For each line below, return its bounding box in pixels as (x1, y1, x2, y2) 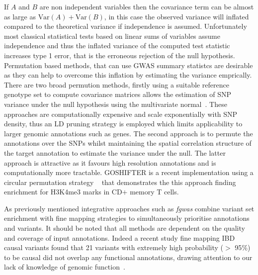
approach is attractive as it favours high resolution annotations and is (4, 157, 216, 168)
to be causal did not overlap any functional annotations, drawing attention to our (4, 252, 253, 262)
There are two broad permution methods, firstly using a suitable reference (4, 79, 229, 90)
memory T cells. (130, 186, 179, 197)
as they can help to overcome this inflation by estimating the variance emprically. (4, 70, 252, 80)
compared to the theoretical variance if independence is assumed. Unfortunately (4, 21, 247, 31)
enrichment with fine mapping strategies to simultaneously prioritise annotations (4, 213, 250, 223)
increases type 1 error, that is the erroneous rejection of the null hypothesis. (4, 50, 235, 60)
